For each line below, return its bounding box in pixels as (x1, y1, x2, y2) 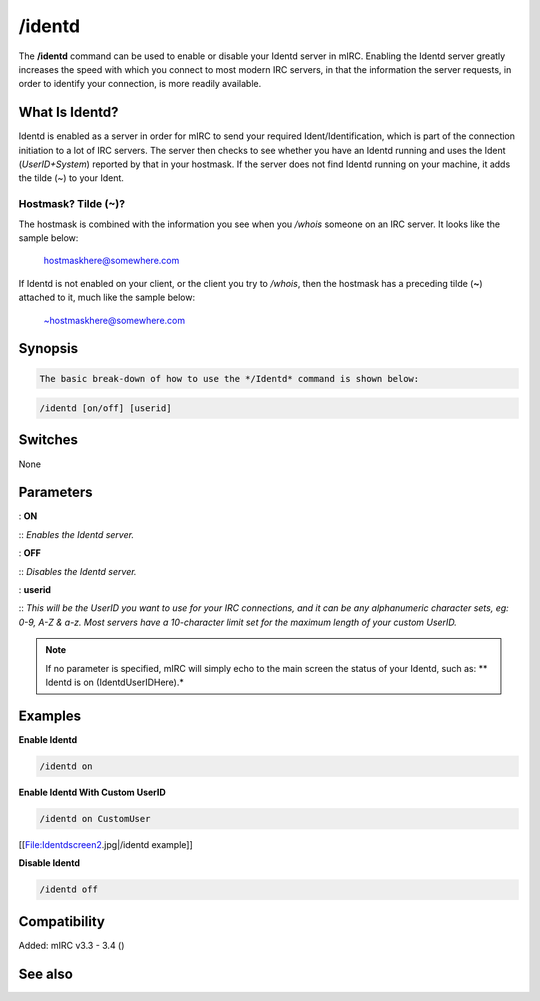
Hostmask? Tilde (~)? (18, 197, 125, 211)
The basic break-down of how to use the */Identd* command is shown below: (39, 373, 420, 384)
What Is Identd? (18, 104, 119, 121)
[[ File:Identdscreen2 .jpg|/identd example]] (18, 838, 194, 850)
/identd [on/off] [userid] (39, 403, 172, 414)
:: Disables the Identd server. (18, 565, 137, 577)
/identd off (39, 884, 99, 895)
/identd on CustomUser (39, 813, 151, 824)
